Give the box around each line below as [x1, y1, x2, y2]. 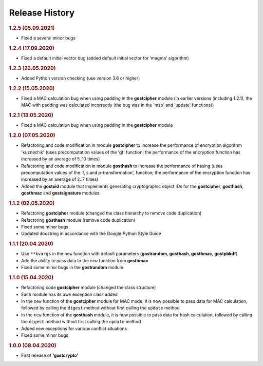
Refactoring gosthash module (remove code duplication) [21, 217, 136, 223]
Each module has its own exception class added [21, 291, 118, 297]
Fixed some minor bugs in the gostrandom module [21, 265, 124, 270]
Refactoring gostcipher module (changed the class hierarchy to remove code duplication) [21, 210, 202, 216]
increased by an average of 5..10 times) [21, 156, 100, 162]
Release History [9, 7, 75, 18]
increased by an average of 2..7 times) [21, 176, 98, 182]
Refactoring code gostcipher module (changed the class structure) [21, 285, 156, 290]
